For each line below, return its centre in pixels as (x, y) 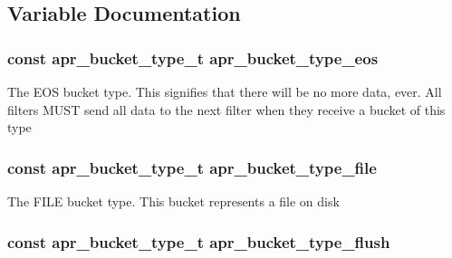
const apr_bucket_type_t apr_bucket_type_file (192, 167)
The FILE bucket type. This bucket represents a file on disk (173, 201)
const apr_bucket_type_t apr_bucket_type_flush (199, 241)
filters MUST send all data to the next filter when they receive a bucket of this (226, 109)
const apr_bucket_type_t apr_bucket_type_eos (193, 57)
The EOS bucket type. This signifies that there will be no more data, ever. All (225, 91)
